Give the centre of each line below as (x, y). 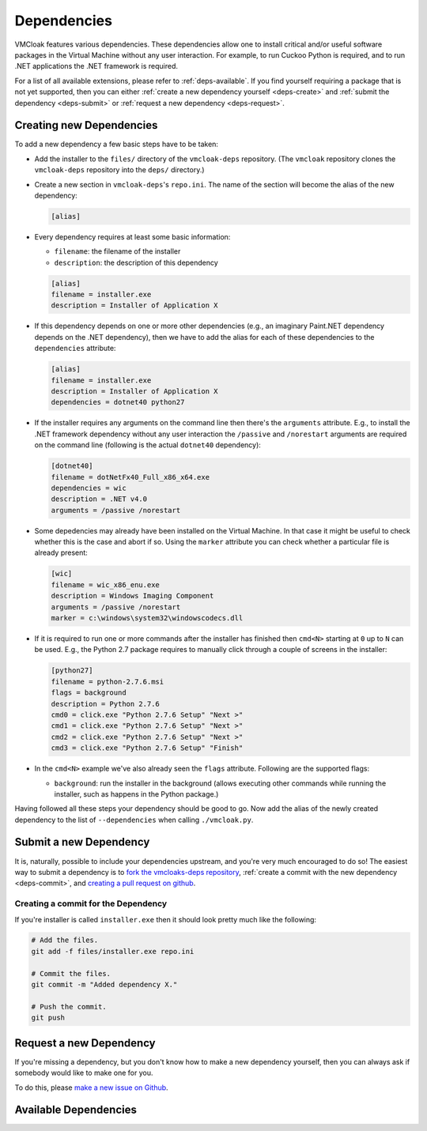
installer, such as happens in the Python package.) (136, 794)
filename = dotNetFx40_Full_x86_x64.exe (130, 477)
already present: (61, 552)
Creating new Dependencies (86, 125)
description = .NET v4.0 (99, 499)
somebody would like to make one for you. (84, 1073)
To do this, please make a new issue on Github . (92, 1088)
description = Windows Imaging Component (132, 596)
